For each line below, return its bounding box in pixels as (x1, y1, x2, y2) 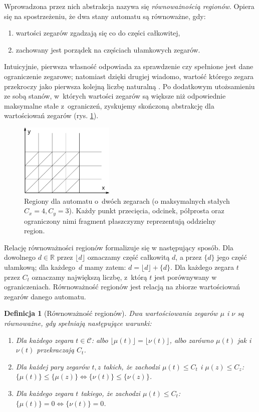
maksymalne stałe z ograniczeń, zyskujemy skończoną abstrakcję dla (4, 100, 214, 111)
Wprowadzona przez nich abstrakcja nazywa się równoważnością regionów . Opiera (4, 1, 254, 11)
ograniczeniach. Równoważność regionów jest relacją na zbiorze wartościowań (4, 281, 240, 292)
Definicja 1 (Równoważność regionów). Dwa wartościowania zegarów (4, 308, 218, 318)
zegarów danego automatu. (4, 291, 86, 301)
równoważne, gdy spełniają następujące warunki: (4, 317, 152, 328)
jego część (217, 252, 247, 262)
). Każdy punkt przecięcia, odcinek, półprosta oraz (69, 205, 224, 216)
